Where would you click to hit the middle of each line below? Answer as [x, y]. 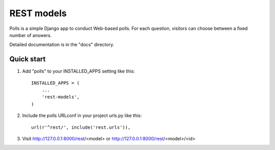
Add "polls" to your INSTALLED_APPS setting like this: [78, 71]
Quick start [28, 59]
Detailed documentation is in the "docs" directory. [62, 45]
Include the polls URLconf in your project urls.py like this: [82, 116]
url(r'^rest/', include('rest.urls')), [81, 127]
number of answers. [31, 35]
